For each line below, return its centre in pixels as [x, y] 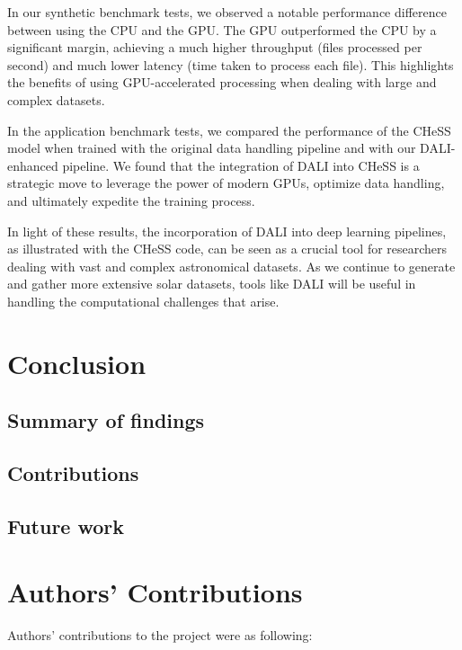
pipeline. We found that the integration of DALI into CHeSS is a [241, 165]
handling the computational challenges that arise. [143, 301]
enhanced [33, 165]
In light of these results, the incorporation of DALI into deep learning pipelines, [227, 231]
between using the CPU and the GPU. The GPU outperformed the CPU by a [222, 29]
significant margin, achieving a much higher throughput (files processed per [215, 47]
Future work [66, 525]
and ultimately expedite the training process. [131, 200]
